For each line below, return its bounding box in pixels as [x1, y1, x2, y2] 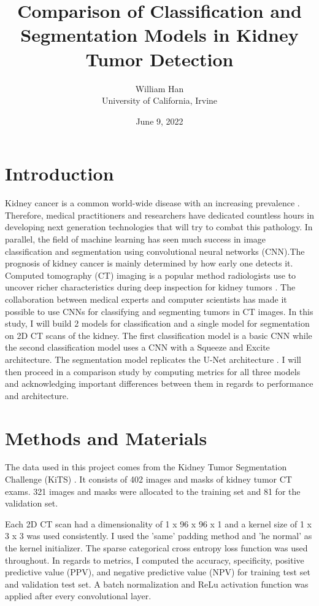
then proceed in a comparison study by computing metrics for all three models [5, 365, 301, 378]
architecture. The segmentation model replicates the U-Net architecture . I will [5, 352, 301, 365]
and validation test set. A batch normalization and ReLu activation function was [5, 577, 309, 590]
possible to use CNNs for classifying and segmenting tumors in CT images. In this [5, 305, 313, 317]
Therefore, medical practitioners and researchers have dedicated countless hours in [5, 208, 314, 221]
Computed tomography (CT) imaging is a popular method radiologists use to [5, 268, 296, 281]
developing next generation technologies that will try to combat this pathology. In [5, 220, 313, 233]
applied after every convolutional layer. [5, 589, 152, 602]
